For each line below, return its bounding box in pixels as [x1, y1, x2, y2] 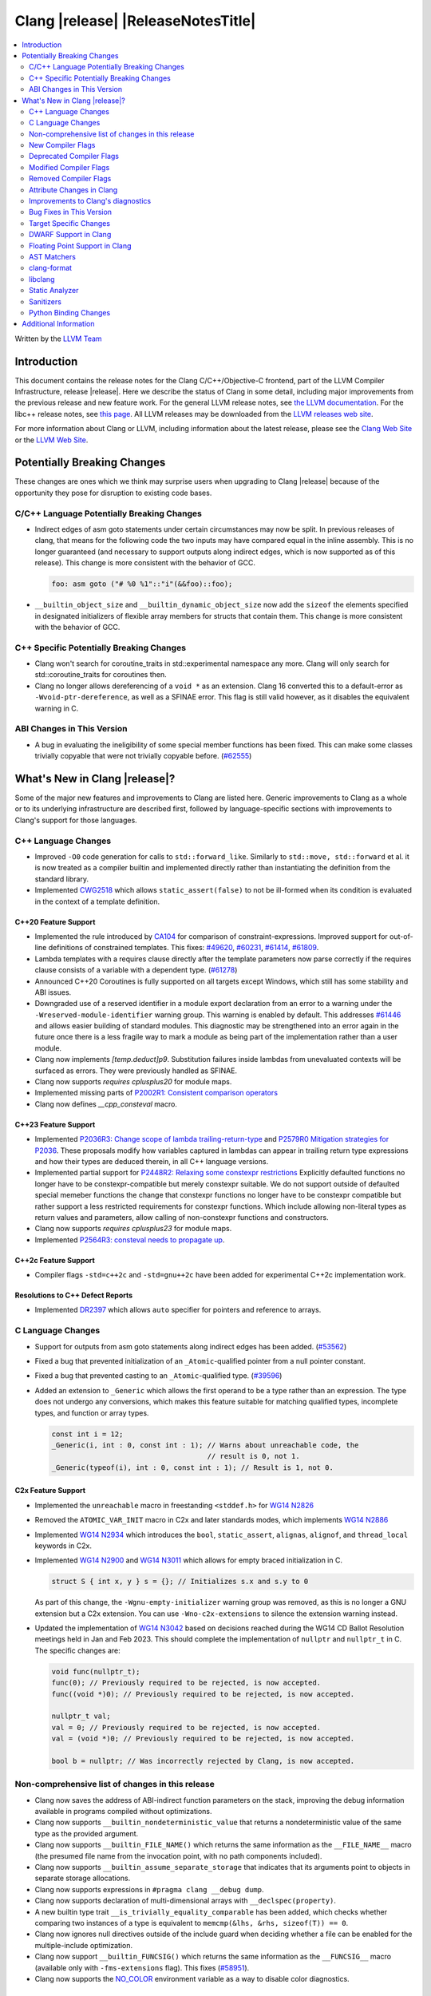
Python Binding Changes [29, 307, 111, 317]
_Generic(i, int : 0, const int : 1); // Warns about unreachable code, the [51, 1440, 359, 1449]
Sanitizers [29, 296, 61, 307]
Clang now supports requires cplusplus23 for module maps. [34, 1224, 232, 1234]
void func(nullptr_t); [51, 1667, 140, 1676]
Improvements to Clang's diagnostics [29, 196, 152, 206]
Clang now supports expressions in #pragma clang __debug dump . [34, 1884, 264, 1894]
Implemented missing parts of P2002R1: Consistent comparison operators [34, 1088, 279, 1098]
